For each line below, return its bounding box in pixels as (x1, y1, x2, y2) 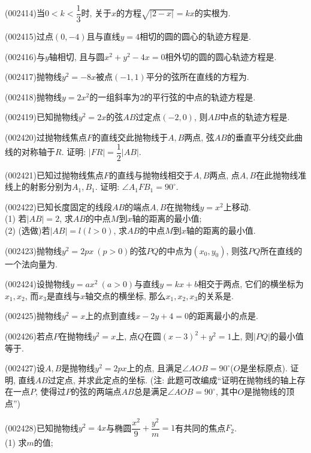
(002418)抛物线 (5, 90, 62, 103)
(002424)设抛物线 (5, 278, 70, 290)
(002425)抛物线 (5, 309, 62, 322)
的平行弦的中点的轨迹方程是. (144, 90, 256, 103)
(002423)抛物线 (5, 244, 62, 257)
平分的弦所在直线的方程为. (146, 70, 249, 83)
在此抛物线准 (256, 168, 307, 181)
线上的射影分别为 (5, 180, 72, 193)
